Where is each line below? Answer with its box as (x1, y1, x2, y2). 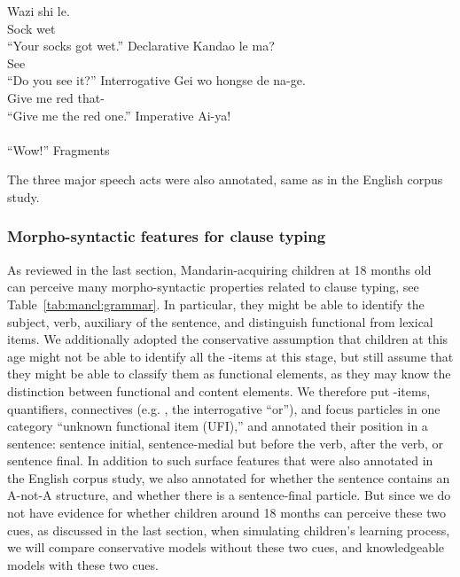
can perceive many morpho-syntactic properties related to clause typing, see (7, 277, 419, 296)
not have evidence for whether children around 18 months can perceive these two (7, 503, 446, 522)
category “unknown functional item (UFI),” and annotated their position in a (7, 417, 428, 435)
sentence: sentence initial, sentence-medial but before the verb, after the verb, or (7, 433, 443, 452)
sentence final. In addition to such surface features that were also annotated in (7, 451, 433, 470)
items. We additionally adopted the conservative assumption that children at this (7, 330, 448, 348)
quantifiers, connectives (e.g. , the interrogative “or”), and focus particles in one (7, 399, 441, 417)
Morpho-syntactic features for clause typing (7, 225, 326, 247)
